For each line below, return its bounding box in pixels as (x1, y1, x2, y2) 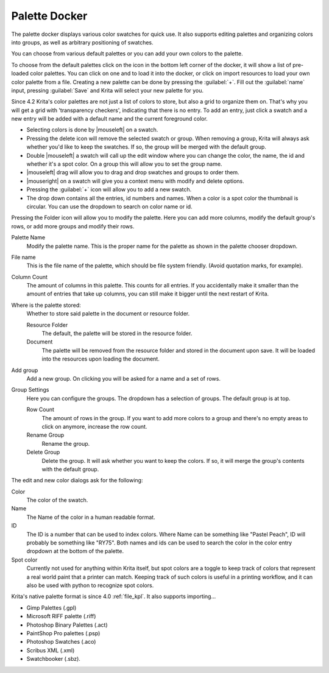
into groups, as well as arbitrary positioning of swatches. (11, 38, 154, 46)
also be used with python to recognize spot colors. (26, 582, 154, 589)
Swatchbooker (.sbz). (26, 655, 80, 663)
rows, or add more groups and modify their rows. (11, 222, 135, 230)
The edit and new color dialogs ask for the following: (11, 477, 143, 484)
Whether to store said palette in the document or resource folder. (26, 310, 190, 317)
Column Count (11, 273, 48, 280)
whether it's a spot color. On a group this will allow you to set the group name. (26, 160, 222, 167)
